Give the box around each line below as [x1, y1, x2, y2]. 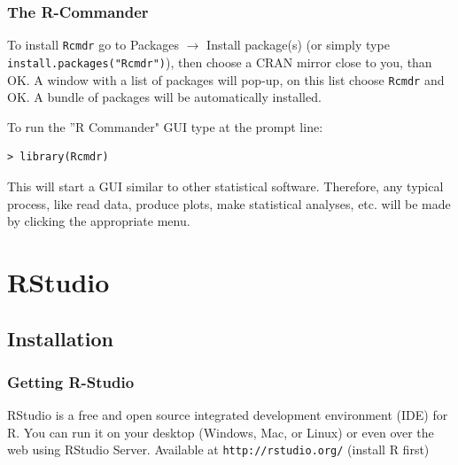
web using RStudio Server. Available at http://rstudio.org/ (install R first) [7, 440, 430, 459]
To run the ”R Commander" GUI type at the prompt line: [7, 117, 323, 136]
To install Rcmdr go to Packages [7, 35, 180, 54]
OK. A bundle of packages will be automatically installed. [7, 88, 322, 106]
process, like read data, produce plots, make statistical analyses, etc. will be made [7, 194, 451, 213]
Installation [7, 324, 113, 352]
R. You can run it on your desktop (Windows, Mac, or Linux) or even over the [7, 422, 434, 441]
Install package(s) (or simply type [206, 35, 390, 54]
